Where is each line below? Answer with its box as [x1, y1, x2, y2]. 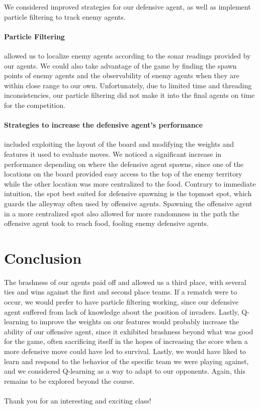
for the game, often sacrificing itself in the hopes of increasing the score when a [4, 336, 248, 346]
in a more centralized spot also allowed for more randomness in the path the [4, 208, 239, 218]
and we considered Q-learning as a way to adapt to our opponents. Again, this [4, 366, 245, 376]
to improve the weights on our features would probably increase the [31, 316, 239, 327]
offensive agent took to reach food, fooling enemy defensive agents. [4, 218, 209, 228]
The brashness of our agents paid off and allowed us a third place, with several [4, 276, 246, 287]
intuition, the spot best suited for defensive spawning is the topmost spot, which [4, 188, 252, 199]
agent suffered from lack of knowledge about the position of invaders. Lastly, [4, 306, 239, 317]
